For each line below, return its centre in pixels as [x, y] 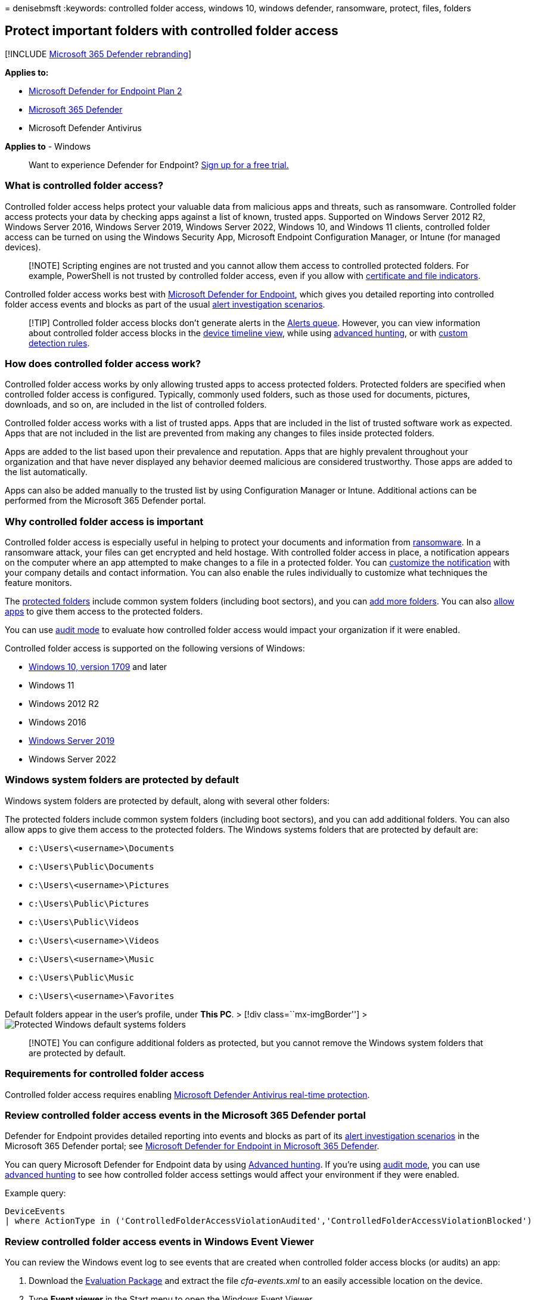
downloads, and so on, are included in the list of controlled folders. [136, 405]
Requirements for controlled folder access [105, 1074]
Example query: [35, 1193]
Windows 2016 [57, 722]
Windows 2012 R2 [64, 704]
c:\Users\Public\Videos [84, 922]
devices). [23, 247]
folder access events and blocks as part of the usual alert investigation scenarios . [165, 304]
